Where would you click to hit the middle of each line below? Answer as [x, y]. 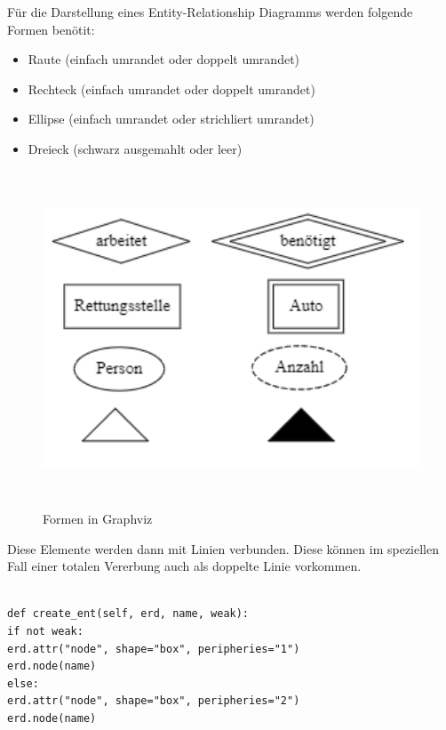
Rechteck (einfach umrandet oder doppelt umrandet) [171, 88]
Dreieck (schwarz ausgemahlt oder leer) [135, 148]
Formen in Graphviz [98, 519]
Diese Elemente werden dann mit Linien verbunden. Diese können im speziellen [223, 548]
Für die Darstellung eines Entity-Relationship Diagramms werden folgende [210, 12]
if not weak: [45, 632]
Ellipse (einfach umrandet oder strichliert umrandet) [171, 119]
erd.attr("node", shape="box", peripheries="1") [154, 649]
